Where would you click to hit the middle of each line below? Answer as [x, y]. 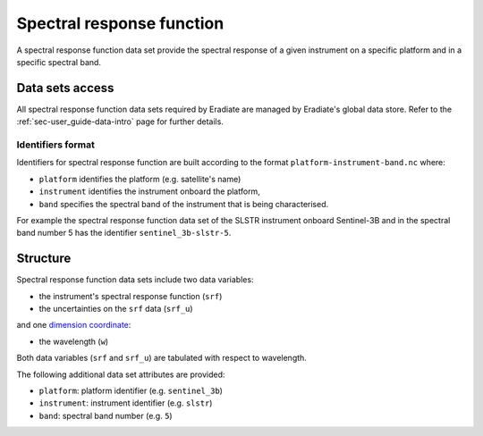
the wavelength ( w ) [74, 341]
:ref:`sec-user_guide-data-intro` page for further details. [120, 122]
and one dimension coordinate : [74, 325]
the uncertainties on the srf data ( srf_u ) [116, 309]
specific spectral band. [59, 62]
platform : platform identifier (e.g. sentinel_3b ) [131, 390]
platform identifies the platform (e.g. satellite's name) [140, 179]
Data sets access [65, 88]
